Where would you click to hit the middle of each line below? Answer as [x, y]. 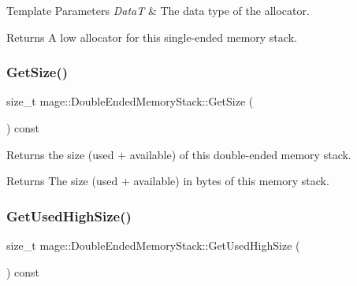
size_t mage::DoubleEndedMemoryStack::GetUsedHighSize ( [153, 245]
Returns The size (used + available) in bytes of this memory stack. [168, 181]
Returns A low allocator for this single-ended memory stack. [152, 37]
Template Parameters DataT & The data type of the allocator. [158, 10]
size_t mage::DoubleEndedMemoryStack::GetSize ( [130, 101]
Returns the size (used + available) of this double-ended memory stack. [179, 154]
